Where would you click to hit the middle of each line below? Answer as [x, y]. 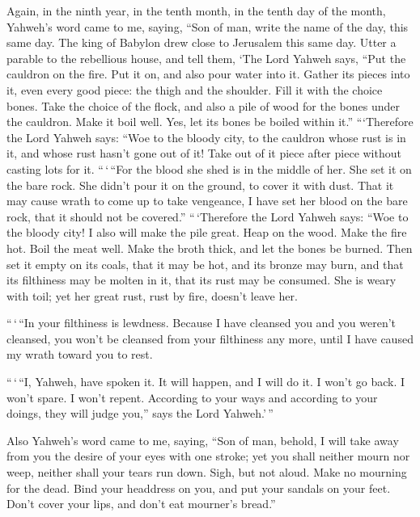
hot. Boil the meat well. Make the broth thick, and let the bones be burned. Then [210, 248]
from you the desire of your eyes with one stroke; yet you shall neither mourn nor [208, 456]
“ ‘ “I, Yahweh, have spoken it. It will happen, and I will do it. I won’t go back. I [206, 382]
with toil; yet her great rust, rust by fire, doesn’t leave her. [152, 295]
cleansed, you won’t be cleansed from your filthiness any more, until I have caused [210, 338]
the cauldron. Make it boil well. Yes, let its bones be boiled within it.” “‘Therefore [210, 122]
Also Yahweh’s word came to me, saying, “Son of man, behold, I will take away [203, 440]
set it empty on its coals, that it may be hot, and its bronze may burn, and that [205, 264]
